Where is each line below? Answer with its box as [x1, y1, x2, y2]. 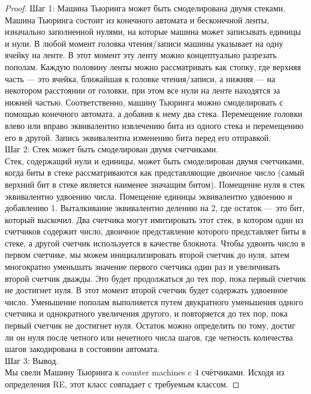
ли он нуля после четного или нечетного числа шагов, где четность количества [5, 330, 293, 343]
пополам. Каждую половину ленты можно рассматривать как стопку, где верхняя [5, 60, 301, 73]
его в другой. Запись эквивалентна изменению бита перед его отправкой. [5, 131, 271, 143]
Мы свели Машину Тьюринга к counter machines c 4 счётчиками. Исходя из [5, 366, 285, 378]
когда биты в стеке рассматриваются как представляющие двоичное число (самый [5, 166, 304, 179]
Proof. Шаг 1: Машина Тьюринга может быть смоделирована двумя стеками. [5, 2, 286, 14]
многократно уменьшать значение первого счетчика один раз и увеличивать [5, 260, 280, 273]
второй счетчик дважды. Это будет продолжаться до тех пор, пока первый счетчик [5, 272, 306, 284]
